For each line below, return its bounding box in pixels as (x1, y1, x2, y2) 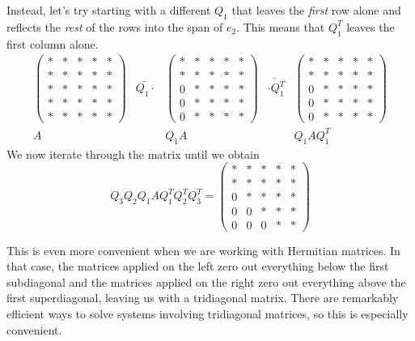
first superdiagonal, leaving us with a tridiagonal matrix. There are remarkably (6, 289, 399, 306)
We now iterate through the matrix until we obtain (6, 145, 260, 162)
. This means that (236, 18, 325, 35)
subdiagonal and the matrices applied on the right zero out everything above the (6, 273, 406, 290)
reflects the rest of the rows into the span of (6, 18, 223, 35)
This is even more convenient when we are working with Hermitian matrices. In (6, 241, 400, 258)
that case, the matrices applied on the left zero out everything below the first (6, 258, 389, 275)
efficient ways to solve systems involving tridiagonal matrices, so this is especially (6, 305, 409, 322)
